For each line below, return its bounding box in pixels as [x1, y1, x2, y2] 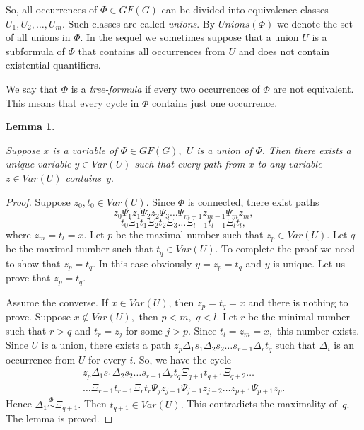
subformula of [6, 43, 65, 58]
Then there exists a [268, 142, 351, 157]
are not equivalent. [273, 81, 354, 95]
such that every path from [134, 156, 245, 171]
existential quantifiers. [6, 57, 101, 72]
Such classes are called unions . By [68, 16, 216, 30]
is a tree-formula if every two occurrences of [71, 81, 260, 95]
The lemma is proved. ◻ [6, 411, 113, 426]
